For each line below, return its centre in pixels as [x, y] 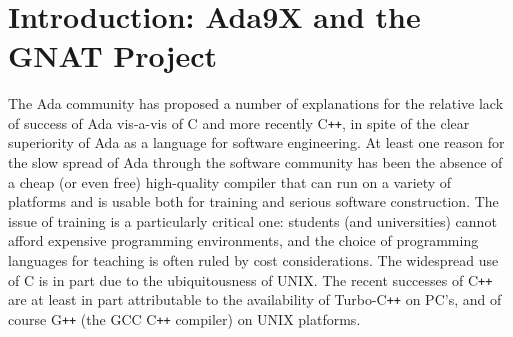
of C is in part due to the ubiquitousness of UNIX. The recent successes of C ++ [250, 279]
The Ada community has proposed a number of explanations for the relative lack [256, 103]
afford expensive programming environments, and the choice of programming [243, 240]
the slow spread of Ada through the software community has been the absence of [255, 161]
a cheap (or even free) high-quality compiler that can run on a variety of [230, 181]
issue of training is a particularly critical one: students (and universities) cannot [252, 220]
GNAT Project [112, 55]
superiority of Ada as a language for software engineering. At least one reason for [256, 142]
